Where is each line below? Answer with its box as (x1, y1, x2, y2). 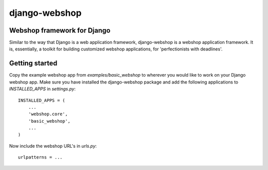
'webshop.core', (28, 111, 68, 117)
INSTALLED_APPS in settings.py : (9, 86, 76, 92)
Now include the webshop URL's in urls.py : (9, 143, 97, 149)
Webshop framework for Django (9, 26, 111, 35)
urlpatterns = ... (18, 155, 63, 160)
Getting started (9, 59, 58, 68)
